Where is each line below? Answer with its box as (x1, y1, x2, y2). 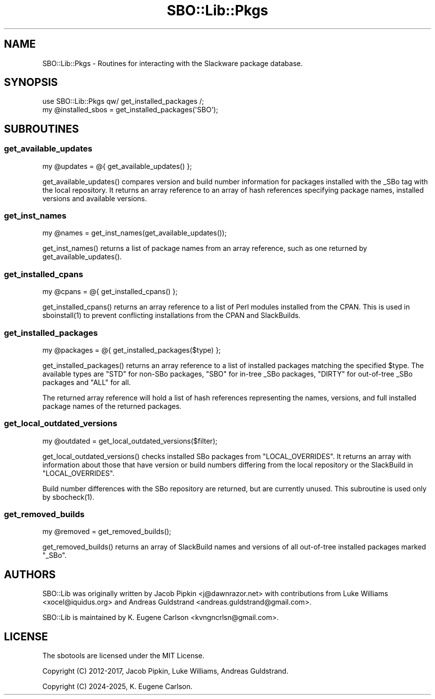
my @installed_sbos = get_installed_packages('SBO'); (42, 105, 218, 114)
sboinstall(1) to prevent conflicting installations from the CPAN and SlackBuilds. (42, 311, 301, 320)
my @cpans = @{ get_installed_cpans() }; (42, 287, 178, 296)
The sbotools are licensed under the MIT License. (42, 651, 205, 660)
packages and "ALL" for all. (42, 378, 131, 387)
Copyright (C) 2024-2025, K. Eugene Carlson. (42, 682, 193, 691)
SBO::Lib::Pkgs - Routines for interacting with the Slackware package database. (42, 59, 303, 68)
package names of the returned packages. (42, 401, 182, 410)
